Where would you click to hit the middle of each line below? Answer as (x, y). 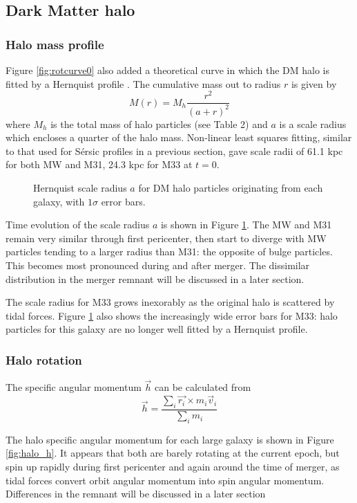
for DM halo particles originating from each (231, 188)
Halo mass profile (55, 44)
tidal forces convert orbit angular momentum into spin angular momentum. (165, 480)
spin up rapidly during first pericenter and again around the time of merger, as (173, 467)
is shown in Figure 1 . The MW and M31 (246, 225)
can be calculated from (203, 387)
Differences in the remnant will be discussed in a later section (136, 494)
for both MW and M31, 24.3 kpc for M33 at (99, 164)
